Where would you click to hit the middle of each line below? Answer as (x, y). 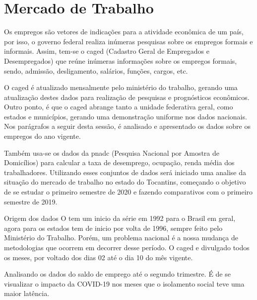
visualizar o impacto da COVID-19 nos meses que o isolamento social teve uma (124, 283)
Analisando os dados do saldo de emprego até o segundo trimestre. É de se (117, 274)
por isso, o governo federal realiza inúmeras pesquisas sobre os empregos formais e (128, 41)
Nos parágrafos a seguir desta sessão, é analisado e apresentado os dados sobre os (127, 126)
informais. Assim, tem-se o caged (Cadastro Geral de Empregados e (107, 51)
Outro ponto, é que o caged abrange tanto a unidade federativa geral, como (119, 107)
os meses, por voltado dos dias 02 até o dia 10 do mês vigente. (98, 257)
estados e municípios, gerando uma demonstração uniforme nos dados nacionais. (126, 116)
